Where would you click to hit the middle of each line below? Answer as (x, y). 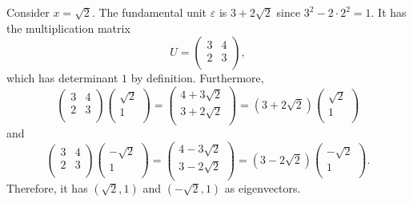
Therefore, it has (47, 187)
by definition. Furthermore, (197, 78)
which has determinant (62, 78)
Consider (28, 12)
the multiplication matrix (68, 28)
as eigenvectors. (263, 187)
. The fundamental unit (149, 12)
